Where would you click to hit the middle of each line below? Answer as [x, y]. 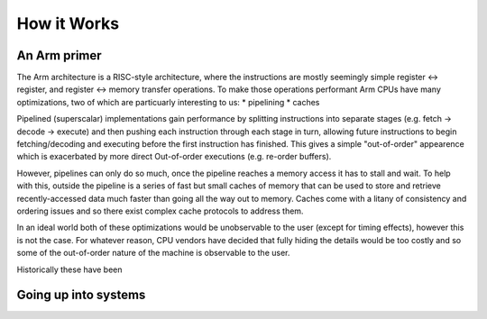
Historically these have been [69, 269]
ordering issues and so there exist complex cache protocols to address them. [160, 211]
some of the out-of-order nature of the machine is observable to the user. [153, 253]
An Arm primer [60, 55]
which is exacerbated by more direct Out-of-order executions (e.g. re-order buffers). [174, 157]
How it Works [68, 23]
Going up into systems [81, 295]
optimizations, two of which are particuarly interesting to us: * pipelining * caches [168, 102]
